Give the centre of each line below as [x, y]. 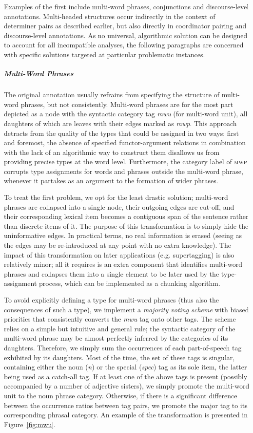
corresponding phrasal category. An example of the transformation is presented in [126, 415]
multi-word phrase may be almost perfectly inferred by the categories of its [116, 338]
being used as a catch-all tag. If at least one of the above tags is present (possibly [126, 376]
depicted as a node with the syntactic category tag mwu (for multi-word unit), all [126, 114]
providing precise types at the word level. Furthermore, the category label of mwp [126, 162]
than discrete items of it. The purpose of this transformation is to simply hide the [126, 226]
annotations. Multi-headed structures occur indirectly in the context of [110, 16]
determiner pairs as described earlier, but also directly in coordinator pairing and [125, 26]
